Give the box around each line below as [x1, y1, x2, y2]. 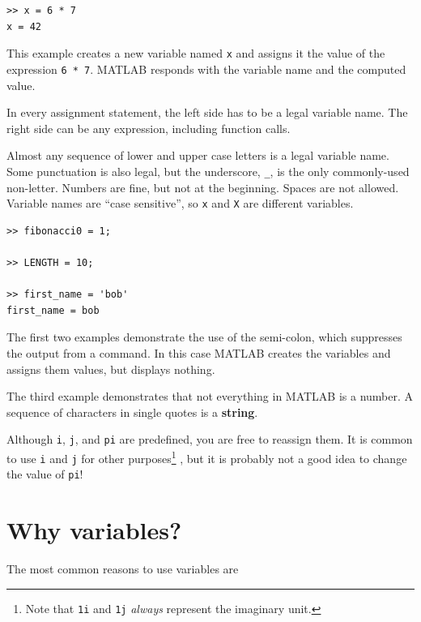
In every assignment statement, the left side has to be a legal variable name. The [6, 104, 408, 121]
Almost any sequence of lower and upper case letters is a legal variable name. [6, 147, 389, 164]
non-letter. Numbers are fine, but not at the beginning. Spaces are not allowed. [6, 178, 399, 195]
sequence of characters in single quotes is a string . [6, 403, 258, 420]
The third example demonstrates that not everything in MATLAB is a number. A [6, 388, 414, 405]
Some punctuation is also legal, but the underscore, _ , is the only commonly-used [6, 162, 410, 179]
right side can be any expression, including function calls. [6, 119, 291, 136]
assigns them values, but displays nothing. [6, 360, 215, 377]
